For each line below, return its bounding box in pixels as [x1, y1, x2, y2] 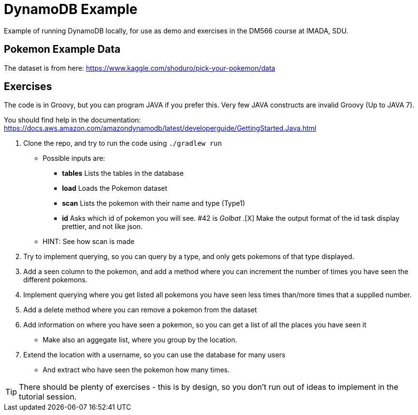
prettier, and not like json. [62, 222, 143, 231]
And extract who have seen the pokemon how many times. [43, 366, 230, 374]
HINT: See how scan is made [43, 237, 135, 246]
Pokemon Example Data [4, 43, 121, 56]
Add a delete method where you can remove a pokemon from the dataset [23, 306, 257, 314]
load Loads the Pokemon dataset [62, 184, 168, 193]
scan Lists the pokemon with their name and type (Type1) [62, 199, 245, 208]
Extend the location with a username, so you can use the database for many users [23, 351, 286, 359]
